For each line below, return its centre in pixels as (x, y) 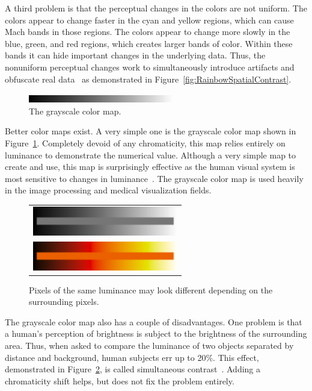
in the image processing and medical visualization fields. (108, 190)
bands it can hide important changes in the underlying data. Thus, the (135, 55)
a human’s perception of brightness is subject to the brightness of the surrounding (156, 333)
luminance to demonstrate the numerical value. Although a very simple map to (151, 155)
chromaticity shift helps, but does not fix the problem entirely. (120, 380)
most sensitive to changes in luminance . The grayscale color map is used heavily (154, 178)
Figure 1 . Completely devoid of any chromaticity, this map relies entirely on (145, 142)
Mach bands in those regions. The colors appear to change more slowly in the (148, 32)
